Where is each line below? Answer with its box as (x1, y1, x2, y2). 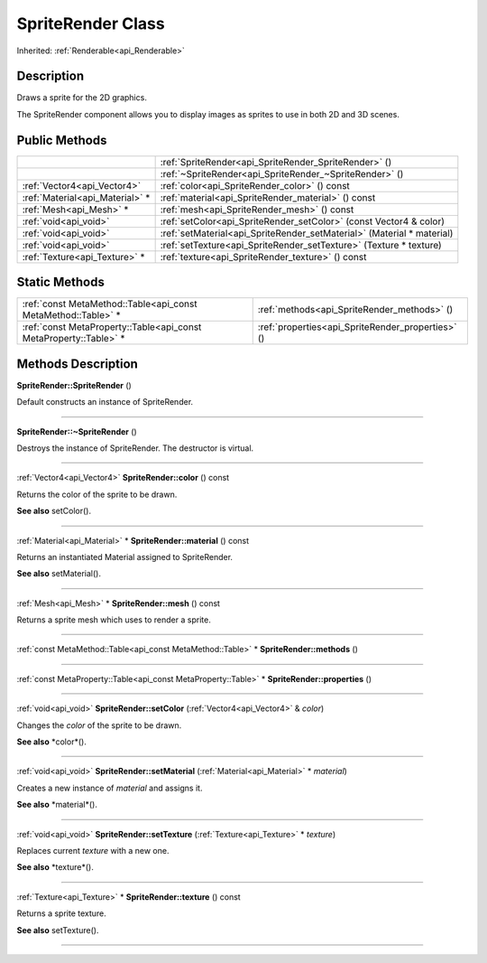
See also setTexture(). (16, 924, 99, 935)
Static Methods (16, 275, 106, 290)
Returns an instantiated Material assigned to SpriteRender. (16, 551, 234, 562)
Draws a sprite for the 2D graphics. (16, 92, 148, 103)
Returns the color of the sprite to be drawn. (16, 489, 178, 500)
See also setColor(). (16, 506, 92, 517)
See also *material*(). (16, 799, 98, 810)
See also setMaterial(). (16, 568, 101, 579)
